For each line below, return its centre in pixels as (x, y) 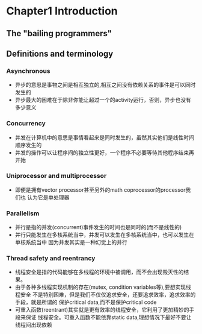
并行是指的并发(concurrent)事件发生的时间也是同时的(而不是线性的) (98, 227)
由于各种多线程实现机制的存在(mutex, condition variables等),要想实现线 (103, 287)
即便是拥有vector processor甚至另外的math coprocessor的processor (100, 190)
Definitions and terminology (60, 53)
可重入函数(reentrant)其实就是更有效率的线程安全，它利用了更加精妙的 (102, 310)
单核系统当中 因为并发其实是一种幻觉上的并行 (71, 242)
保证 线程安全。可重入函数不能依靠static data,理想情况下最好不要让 (109, 317)
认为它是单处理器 (48, 197)
